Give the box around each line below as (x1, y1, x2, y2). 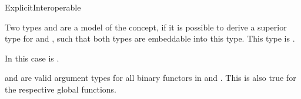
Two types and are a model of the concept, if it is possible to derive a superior (5, 21, 287, 33)
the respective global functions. (5, 83, 116, 95)
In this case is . (5, 52, 59, 64)
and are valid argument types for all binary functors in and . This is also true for (5, 71, 296, 84)
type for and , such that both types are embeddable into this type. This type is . (5, 32, 295, 45)
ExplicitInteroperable (5, 1, 81, 13)
